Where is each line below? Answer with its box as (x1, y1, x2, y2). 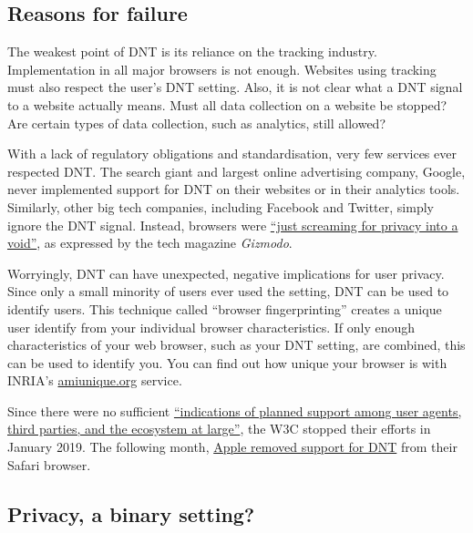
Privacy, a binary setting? (7, 499, 255, 528)
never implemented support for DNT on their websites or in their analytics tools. (7, 179, 460, 199)
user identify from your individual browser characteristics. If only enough (7, 317, 416, 336)
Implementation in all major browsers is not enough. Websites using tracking (7, 59, 437, 78)
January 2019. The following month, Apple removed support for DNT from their (7, 437, 458, 456)
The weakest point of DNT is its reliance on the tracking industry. (7, 42, 377, 61)
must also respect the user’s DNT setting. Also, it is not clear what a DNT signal (7, 77, 463, 97)
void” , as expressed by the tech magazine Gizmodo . (7, 233, 293, 252)
